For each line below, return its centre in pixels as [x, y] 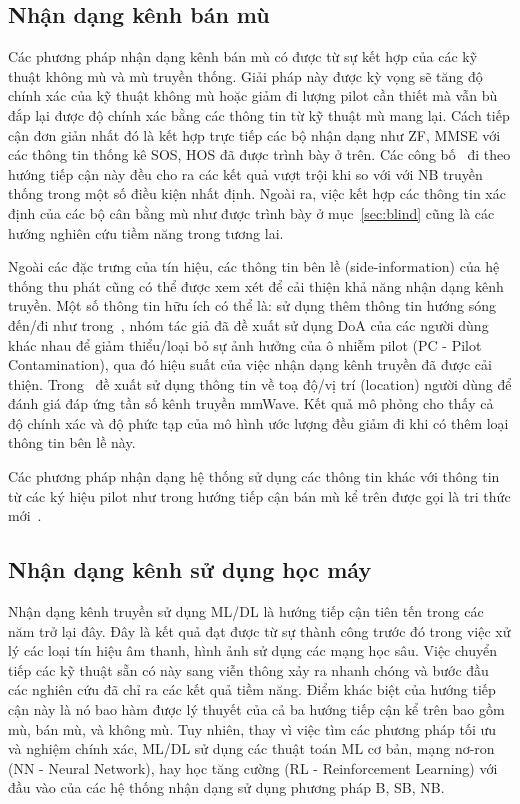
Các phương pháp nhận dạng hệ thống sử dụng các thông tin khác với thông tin [254, 476]
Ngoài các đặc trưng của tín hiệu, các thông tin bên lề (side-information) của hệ [254, 266]
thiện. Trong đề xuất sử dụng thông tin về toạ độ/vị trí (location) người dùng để [260, 383]
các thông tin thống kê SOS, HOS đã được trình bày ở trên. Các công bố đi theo [259, 154]
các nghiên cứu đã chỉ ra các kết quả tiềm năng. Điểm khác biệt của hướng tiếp [252, 689]
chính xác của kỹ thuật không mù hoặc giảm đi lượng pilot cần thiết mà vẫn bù [253, 95]
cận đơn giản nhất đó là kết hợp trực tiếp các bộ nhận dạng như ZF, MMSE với [254, 134]
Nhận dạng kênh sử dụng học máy [190, 569]
